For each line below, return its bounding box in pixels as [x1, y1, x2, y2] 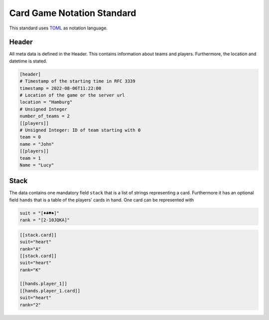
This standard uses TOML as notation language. [9, 25, 108, 31]
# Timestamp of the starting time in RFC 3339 [19, 78, 135, 84]
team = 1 [19, 155, 41, 161]
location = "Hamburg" [19, 99, 73, 105]
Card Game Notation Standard [9, 7, 136, 18]
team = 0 [19, 134, 41, 140]
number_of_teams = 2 [19, 113, 70, 119]
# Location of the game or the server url [19, 92, 125, 98]
